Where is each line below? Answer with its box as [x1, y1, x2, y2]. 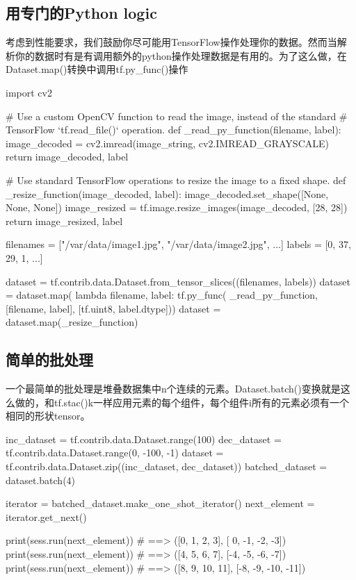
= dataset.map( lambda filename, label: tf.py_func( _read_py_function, [6, 288, 318, 302]
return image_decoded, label [6, 149, 129, 164]
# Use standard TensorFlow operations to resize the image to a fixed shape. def [6, 172, 346, 187]
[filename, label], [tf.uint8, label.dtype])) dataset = [6, 301, 221, 315]
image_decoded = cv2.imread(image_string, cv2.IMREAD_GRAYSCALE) [6, 135, 329, 150]
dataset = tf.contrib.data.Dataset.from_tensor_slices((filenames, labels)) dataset [6, 274, 350, 288]
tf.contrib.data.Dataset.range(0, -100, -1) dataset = [6, 445, 224, 460]
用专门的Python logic [6, 2, 157, 24]
